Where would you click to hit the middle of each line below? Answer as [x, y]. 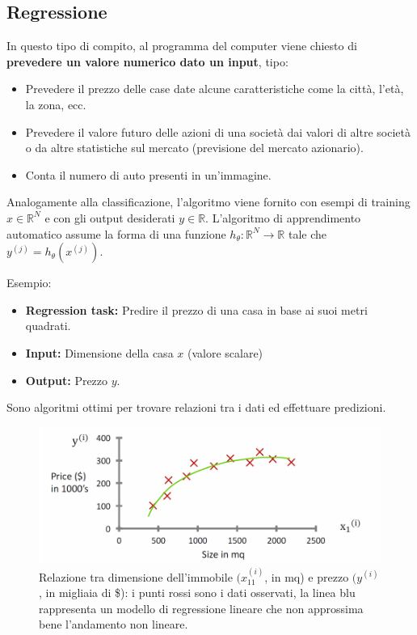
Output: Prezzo [67, 380]
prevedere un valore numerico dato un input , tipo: [147, 61]
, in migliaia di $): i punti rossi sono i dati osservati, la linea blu [197, 593]
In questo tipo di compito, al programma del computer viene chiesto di [182, 46]
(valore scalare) [225, 352]
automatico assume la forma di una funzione [116, 233]
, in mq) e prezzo [307, 576]
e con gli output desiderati [110, 217]
